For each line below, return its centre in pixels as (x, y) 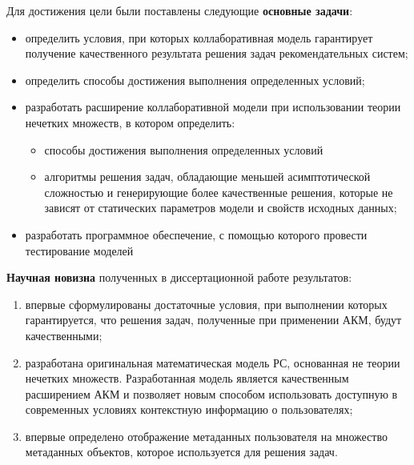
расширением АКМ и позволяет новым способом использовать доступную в (211, 393)
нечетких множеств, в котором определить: (130, 122)
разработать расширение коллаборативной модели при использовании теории (213, 107)
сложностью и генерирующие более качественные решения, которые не (219, 192)
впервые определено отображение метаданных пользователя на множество (206, 436)
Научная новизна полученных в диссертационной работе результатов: (179, 277)
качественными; (64, 335)
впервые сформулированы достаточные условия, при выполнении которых (206, 304)
